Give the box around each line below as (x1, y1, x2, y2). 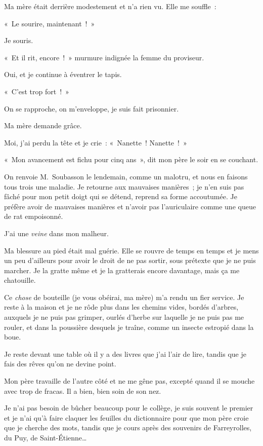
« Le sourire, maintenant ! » (4, 18, 95, 28)
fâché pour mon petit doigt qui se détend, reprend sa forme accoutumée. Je (4, 191, 237, 202)
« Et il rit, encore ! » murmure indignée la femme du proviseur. (4, 52, 204, 62)
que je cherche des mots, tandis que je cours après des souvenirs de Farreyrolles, (4, 422, 252, 433)
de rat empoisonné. (4, 211, 63, 221)
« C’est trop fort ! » (4, 86, 69, 96)
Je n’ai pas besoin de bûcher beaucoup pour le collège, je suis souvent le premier (4, 402, 253, 413)
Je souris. (4, 35, 33, 46)
